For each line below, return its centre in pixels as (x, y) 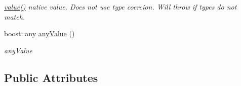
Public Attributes (51, 77)
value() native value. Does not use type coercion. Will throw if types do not (120, 7)
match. (15, 16)
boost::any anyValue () (39, 33)
